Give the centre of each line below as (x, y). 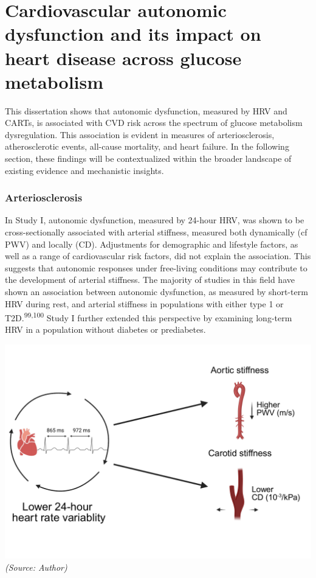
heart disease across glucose (123, 57)
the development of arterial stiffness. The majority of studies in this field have (150, 280)
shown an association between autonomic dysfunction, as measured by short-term (156, 292)
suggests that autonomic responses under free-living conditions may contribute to (156, 267)
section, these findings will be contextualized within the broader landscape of (148, 158)
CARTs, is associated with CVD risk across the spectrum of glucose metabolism (154, 123)
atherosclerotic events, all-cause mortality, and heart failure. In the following (147, 146)
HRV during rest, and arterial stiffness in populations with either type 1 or (144, 303)
